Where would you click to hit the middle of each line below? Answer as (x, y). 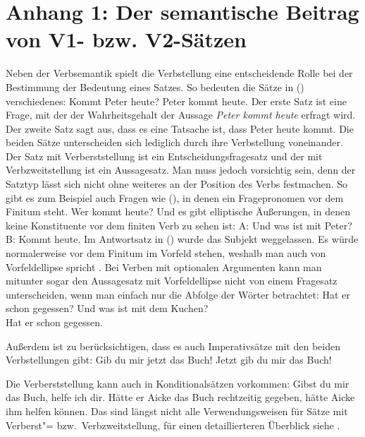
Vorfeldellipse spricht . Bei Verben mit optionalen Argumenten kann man (164, 267)
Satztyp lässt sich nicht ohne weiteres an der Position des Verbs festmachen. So (177, 184)
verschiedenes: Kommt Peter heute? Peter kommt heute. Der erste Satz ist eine (176, 101)
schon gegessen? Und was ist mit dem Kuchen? (107, 308)
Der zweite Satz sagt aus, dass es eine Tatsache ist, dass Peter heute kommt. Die (180, 128)
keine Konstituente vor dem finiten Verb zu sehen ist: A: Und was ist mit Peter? (179, 225)
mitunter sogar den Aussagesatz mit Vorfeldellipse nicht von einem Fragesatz (172, 281)
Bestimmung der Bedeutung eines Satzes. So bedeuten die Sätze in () (155, 86)
